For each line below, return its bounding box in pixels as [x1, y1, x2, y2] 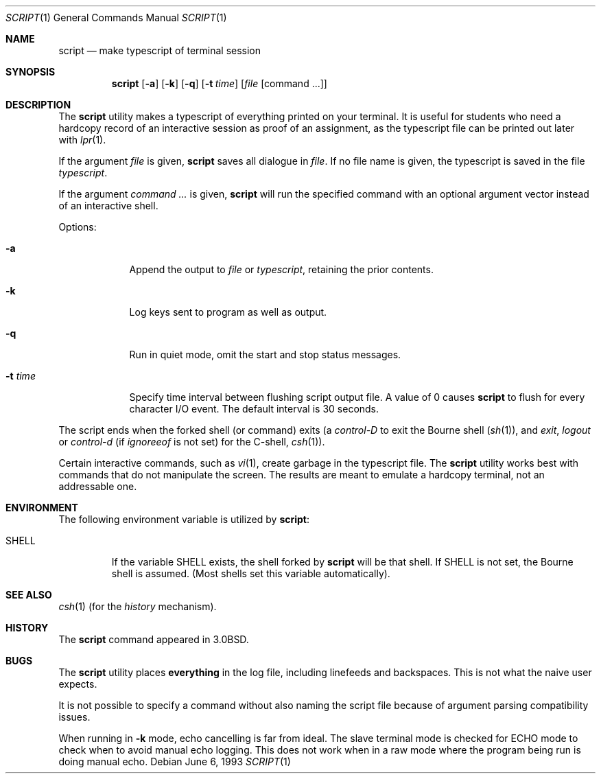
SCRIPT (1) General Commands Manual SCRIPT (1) [5, 12, 227, 23]
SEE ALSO [5, 589, 52, 601]
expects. [58, 678, 97, 690]
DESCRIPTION [5, 99, 71, 111]
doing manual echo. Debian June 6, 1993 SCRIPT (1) [58, 756, 291, 767]
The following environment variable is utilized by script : [58, 513, 310, 525]
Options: [58, 221, 97, 233]
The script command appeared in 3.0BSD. [58, 633, 249, 645]
